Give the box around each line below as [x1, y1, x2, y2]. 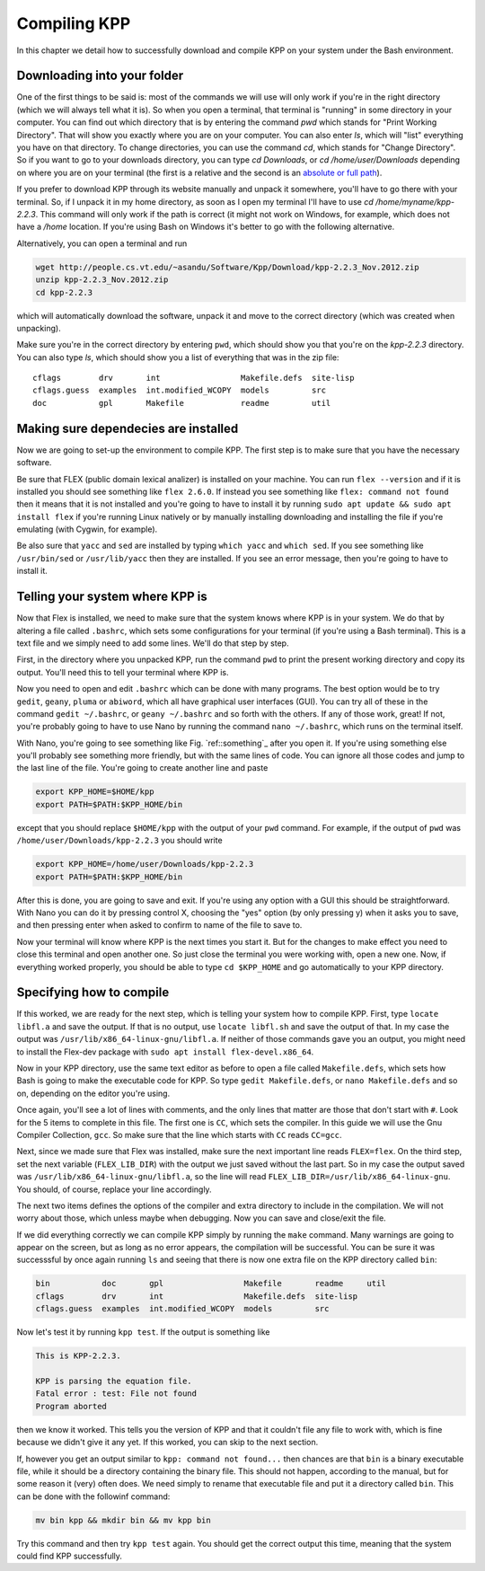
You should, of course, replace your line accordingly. [16, 1184, 212, 1195]
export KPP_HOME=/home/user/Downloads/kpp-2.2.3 [35, 859, 254, 869]
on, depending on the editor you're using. [16, 1088, 171, 1099]
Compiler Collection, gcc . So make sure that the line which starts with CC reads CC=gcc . [16, 1129, 342, 1140]
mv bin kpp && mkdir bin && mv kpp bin [35, 1514, 211, 1525]
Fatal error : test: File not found [35, 1389, 198, 1399]
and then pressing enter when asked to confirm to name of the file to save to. [16, 920, 303, 931]
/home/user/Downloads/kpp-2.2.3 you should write [16, 835, 224, 846]
